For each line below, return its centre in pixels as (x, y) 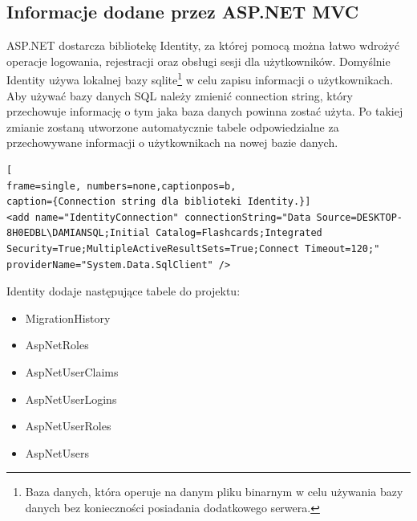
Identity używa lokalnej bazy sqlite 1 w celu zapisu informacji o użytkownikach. (200, 79)
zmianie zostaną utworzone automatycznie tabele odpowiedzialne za (173, 126)
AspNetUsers (57, 452)
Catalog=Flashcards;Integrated (239, 233)
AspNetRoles (57, 345)
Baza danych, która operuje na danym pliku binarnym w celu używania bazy (214, 492)
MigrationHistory (68, 317)
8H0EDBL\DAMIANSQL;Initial (78, 233)
